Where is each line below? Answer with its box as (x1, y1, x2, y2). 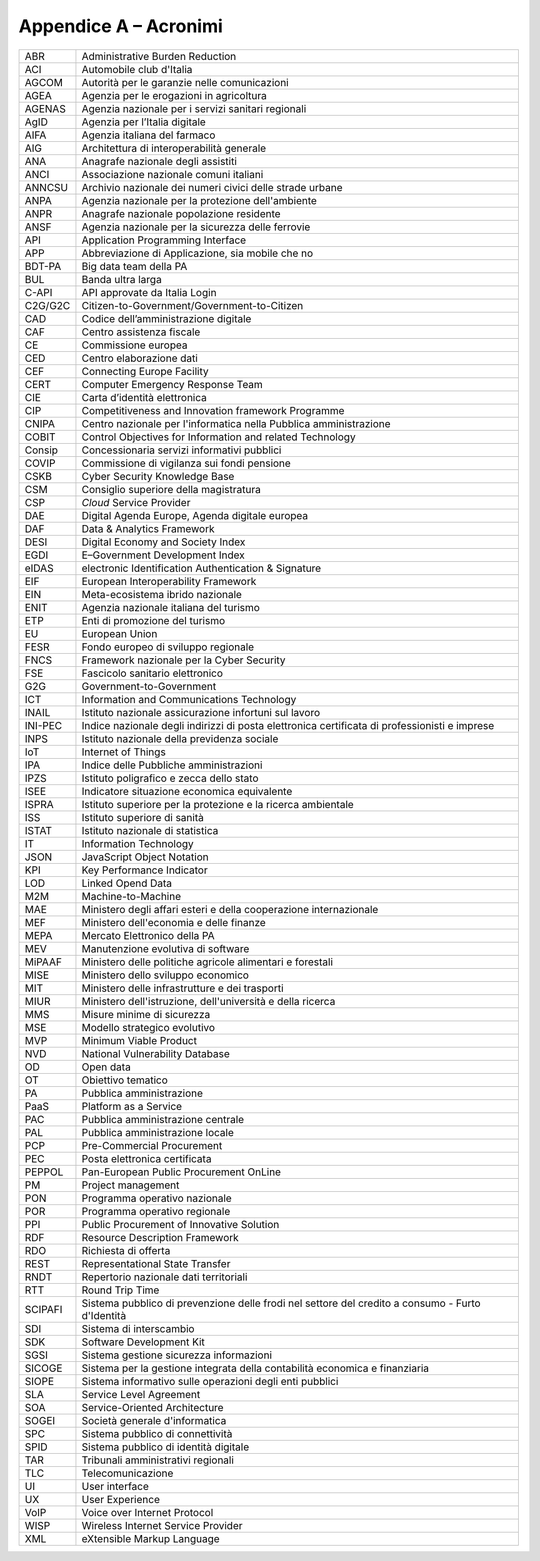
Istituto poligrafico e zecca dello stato (81, 771, 259, 785)
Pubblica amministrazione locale (81, 1125, 234, 1139)
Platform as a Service (81, 1099, 183, 1113)
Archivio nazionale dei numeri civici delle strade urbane (81, 180, 344, 194)
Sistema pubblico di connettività (81, 1426, 233, 1440)
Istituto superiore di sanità (81, 810, 204, 824)
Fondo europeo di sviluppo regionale (81, 640, 255, 654)
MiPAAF (24, 955, 62, 969)
